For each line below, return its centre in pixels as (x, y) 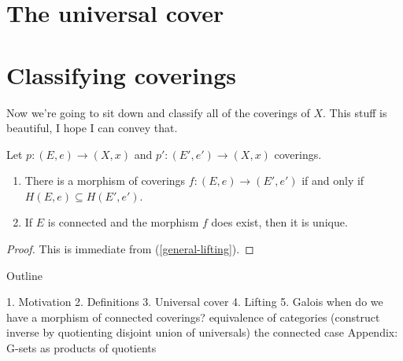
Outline (24, 275)
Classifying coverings (121, 74)
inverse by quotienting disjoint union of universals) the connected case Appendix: (202, 332)
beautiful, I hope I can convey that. (92, 128)
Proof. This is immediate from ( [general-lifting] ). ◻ (130, 249)
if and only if (333, 180)
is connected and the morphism (123, 222)
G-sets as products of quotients (81, 348)
